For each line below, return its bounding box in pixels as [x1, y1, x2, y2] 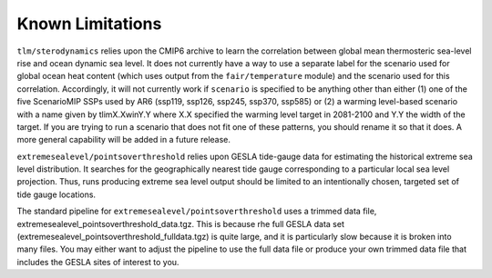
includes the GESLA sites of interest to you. [16, 256, 179, 267]
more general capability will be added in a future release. [16, 134, 231, 145]
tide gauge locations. [16, 189, 96, 200]
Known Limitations [16, 14, 162, 34]
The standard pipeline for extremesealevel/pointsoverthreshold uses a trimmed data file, [16, 205, 377, 217]
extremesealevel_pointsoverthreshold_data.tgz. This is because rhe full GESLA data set [16, 218, 345, 229]
